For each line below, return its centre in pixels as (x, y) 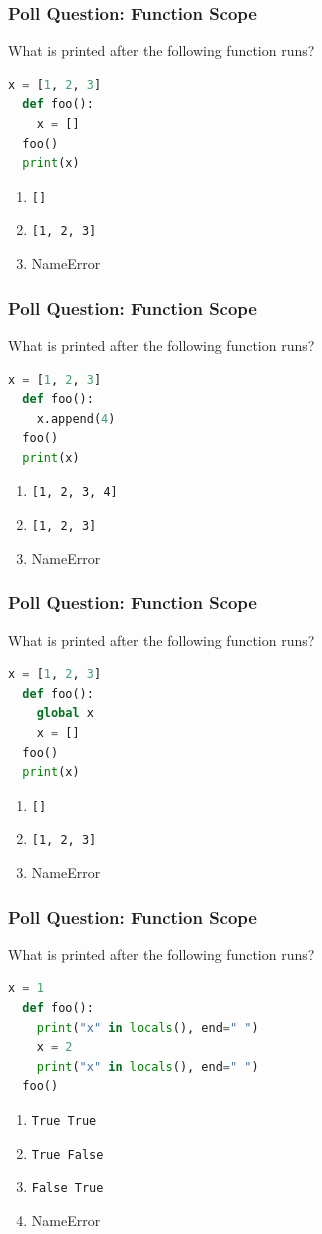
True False (67, 1154)
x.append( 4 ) (76, 418)
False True (67, 1188)
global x (65, 713)
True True (64, 1121)
